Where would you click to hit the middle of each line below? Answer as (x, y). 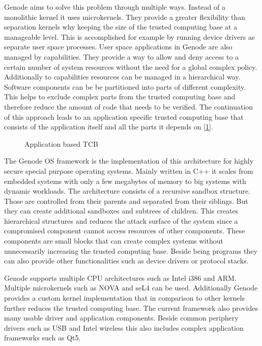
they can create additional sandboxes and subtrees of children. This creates (121, 211)
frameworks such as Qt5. (42, 338)
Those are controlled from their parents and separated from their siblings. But (126, 201)
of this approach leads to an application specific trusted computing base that (124, 116)
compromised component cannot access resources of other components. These (125, 231)
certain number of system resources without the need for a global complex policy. (131, 66)
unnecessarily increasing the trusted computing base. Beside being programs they (131, 250)
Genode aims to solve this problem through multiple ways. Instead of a (115, 7)
